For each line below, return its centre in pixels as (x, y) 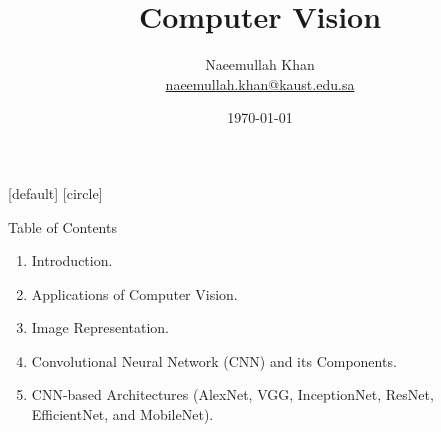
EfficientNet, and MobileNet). (122, 414)
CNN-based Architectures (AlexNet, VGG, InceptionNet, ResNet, (232, 394)
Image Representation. (100, 327)
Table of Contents (62, 226)
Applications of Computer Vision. (134, 293)
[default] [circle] (55, 192)
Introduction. (72, 260)
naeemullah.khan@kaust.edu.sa (260, 83)
